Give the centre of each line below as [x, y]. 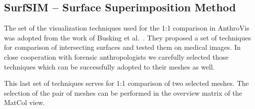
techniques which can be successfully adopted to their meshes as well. [109, 66]
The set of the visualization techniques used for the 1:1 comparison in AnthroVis [127, 28]
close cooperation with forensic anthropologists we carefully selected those [116, 56]
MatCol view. [25, 102]
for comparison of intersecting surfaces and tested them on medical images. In [122, 47]
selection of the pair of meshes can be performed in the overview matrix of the [123, 92]
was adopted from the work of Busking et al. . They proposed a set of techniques [127, 37]
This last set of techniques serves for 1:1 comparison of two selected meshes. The [127, 83]
